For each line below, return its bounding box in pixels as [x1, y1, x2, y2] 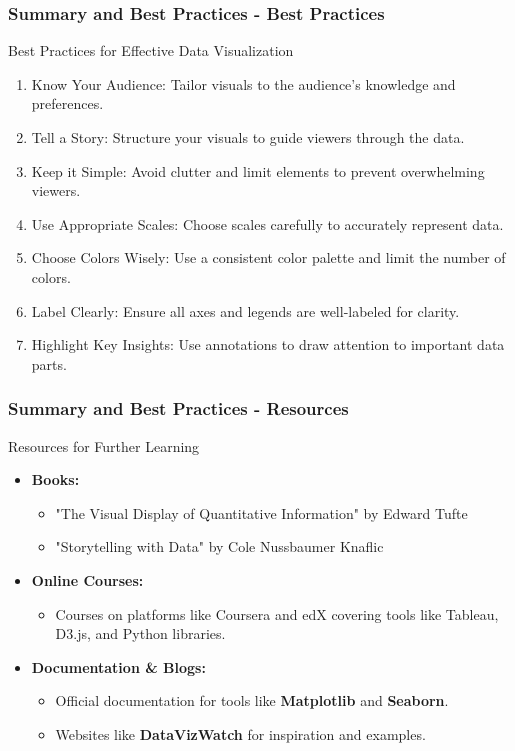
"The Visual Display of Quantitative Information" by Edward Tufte [55, 502, 468, 523]
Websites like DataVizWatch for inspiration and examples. [55, 723, 426, 744]
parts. [31, 353, 67, 374]
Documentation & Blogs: [31, 656, 206, 677]
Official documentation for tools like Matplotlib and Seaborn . [55, 690, 449, 711]
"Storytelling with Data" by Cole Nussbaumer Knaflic [55, 536, 384, 557]
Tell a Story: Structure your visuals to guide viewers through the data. [31, 127, 465, 147]
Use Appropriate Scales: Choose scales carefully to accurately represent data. [31, 213, 504, 234]
